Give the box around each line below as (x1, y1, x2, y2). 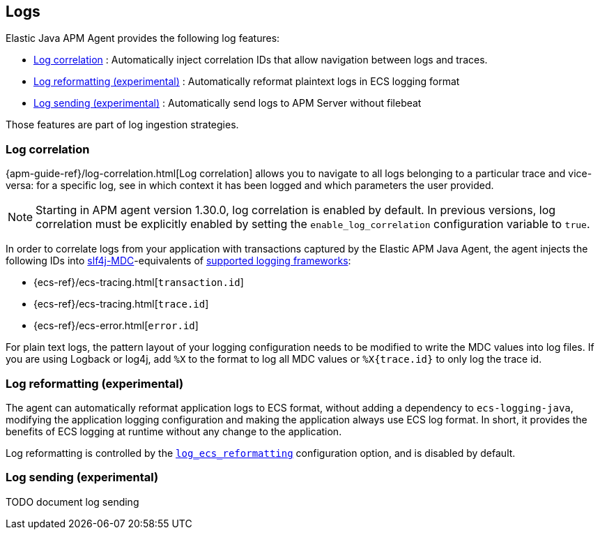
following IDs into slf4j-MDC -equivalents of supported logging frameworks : (6, 255, 351, 267)
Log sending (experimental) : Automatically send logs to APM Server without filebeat (33, 97, 422, 110)
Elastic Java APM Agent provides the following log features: (6, 32, 280, 45)
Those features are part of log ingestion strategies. (6, 119, 239, 131)
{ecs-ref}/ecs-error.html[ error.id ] (33, 319, 199, 332)
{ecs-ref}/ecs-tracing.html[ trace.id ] (33, 298, 209, 310)
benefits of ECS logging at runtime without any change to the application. (6, 425, 342, 437)
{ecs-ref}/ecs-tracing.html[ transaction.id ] (33, 276, 244, 289)
